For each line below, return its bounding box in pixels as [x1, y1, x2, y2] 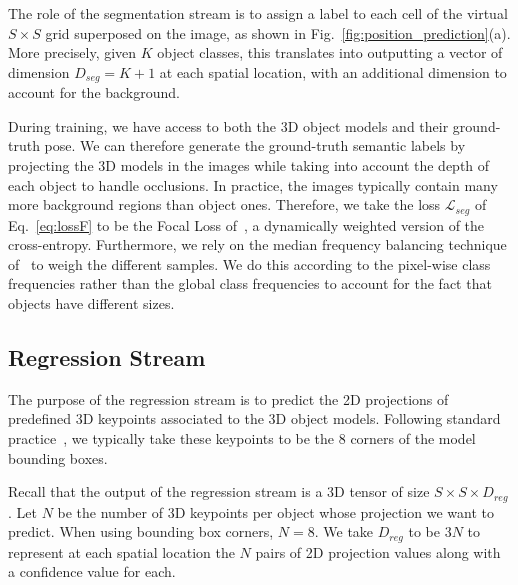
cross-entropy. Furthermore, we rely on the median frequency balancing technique [8, 234, 507, 255]
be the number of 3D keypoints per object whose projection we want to [57, 501, 494, 522]
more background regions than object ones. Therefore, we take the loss [8, 194, 441, 215]
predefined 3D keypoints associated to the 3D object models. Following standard [8, 408, 501, 429]
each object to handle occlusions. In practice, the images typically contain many [8, 174, 498, 195]
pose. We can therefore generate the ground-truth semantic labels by [44, 135, 466, 156]
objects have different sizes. [8, 293, 175, 314]
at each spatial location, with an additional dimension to [159, 61, 507, 82]
